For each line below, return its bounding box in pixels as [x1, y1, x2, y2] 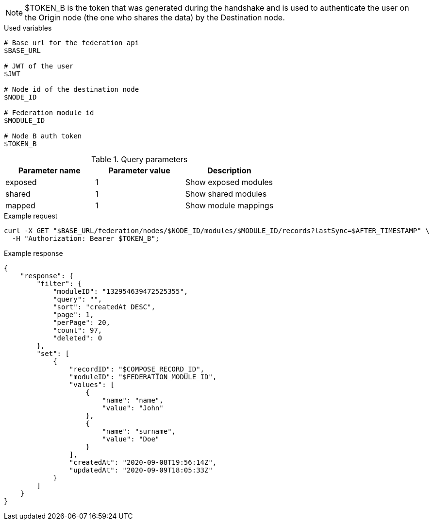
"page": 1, [53, 311, 94, 319]
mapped [5, 201, 35, 210]
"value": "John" [102, 404, 164, 412]
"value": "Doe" [102, 435, 160, 443]
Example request [4, 212, 58, 220]
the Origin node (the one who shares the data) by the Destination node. [25, 13, 285, 22]
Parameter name [18, 166, 81, 175]
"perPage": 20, [53, 319, 111, 326]
